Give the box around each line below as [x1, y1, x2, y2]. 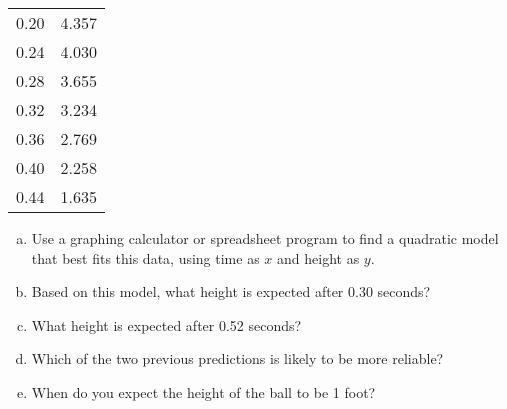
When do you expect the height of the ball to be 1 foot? [31, 381, 376, 402]
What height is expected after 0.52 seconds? [31, 314, 302, 335]
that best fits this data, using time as [31, 247, 260, 268]
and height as [277, 247, 360, 268]
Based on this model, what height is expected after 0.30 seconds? [31, 281, 431, 302]
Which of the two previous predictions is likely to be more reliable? [31, 348, 444, 369]
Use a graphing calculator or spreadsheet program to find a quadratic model [31, 228, 499, 248]
